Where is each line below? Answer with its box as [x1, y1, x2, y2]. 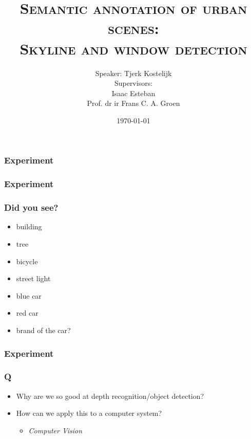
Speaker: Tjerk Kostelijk [95, 67, 172, 78]
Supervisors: [114, 78, 153, 88]
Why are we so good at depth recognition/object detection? [16, 390, 204, 401]
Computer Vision [28, 425, 83, 435]
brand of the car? [16, 325, 71, 336]
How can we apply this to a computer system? [16, 408, 162, 418]
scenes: [108, 17, 159, 39]
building [16, 221, 42, 232]
